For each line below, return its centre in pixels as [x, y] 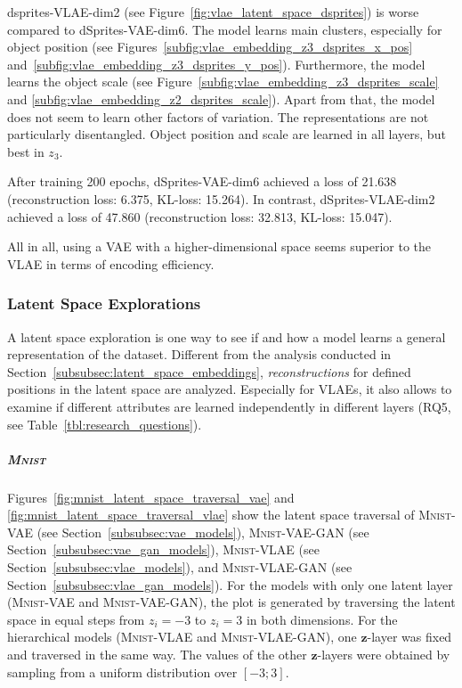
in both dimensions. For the [322, 619]
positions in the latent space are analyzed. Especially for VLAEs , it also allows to [230, 389]
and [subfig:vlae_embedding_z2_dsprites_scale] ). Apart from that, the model [221, 98]
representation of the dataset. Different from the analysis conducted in [199, 354]
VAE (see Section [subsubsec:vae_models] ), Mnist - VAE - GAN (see [188, 532]
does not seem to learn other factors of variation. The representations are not [218, 116]
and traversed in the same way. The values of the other [157, 654]
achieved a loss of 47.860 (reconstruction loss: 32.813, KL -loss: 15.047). [200, 216]
